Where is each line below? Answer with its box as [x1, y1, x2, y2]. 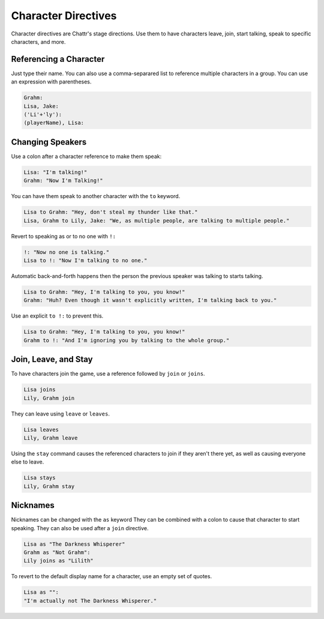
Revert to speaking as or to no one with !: [11, 232, 116, 240]
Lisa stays [23, 474, 56, 482]
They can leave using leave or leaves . [11, 410, 110, 417]
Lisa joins [23, 386, 56, 393]
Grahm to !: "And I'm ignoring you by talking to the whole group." [23, 337, 230, 343]
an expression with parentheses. [11, 78, 92, 85]
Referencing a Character [11, 54, 105, 64]
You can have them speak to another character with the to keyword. [11, 193, 181, 200]
